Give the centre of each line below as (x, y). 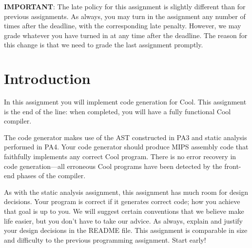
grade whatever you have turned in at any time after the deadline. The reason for (126, 35)
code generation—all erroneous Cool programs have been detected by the (113, 166)
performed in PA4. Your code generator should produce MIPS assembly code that (126, 147)
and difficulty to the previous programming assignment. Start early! (105, 239)
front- (233, 166)
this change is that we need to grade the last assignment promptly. (104, 45)
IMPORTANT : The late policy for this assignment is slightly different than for (125, 6)
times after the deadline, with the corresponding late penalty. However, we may (123, 26)
